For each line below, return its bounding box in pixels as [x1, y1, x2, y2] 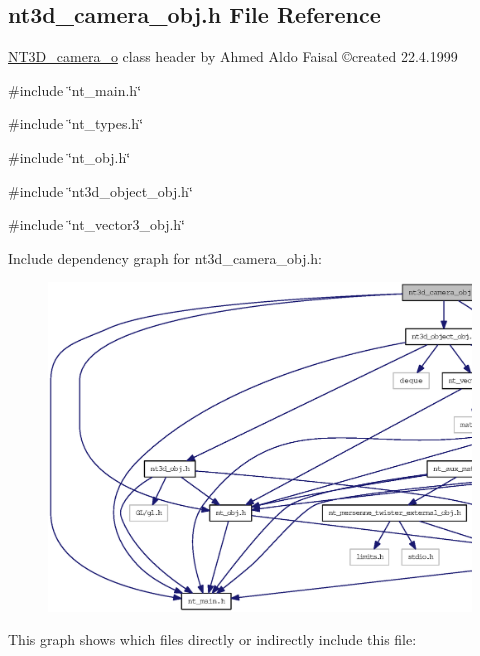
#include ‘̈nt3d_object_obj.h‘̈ [8, 180, 193, 201]
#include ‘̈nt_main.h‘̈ [8, 79, 142, 100]
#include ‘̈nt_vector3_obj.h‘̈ [8, 214, 186, 235]
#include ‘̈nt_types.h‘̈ [8, 113, 144, 134]
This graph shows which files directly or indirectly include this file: [8, 629, 417, 650]
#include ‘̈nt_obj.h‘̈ [8, 146, 131, 167]
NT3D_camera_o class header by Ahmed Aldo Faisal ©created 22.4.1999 [8, 46, 458, 67]
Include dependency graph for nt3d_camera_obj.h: [8, 247, 323, 268]
